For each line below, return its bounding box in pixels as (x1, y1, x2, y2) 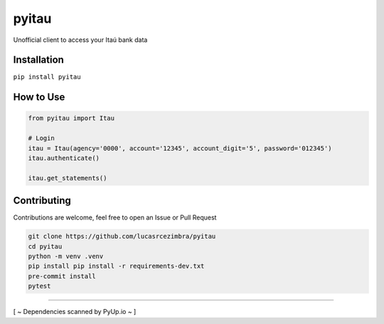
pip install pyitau (13, 73, 81, 81)
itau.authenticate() (28, 154, 100, 163)
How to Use (13, 91, 65, 103)
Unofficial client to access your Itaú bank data (13, 36, 148, 44)
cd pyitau (28, 242, 63, 250)
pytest (28, 282, 51, 291)
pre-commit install (28, 272, 96, 280)
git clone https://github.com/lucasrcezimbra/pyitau (28, 232, 216, 241)
